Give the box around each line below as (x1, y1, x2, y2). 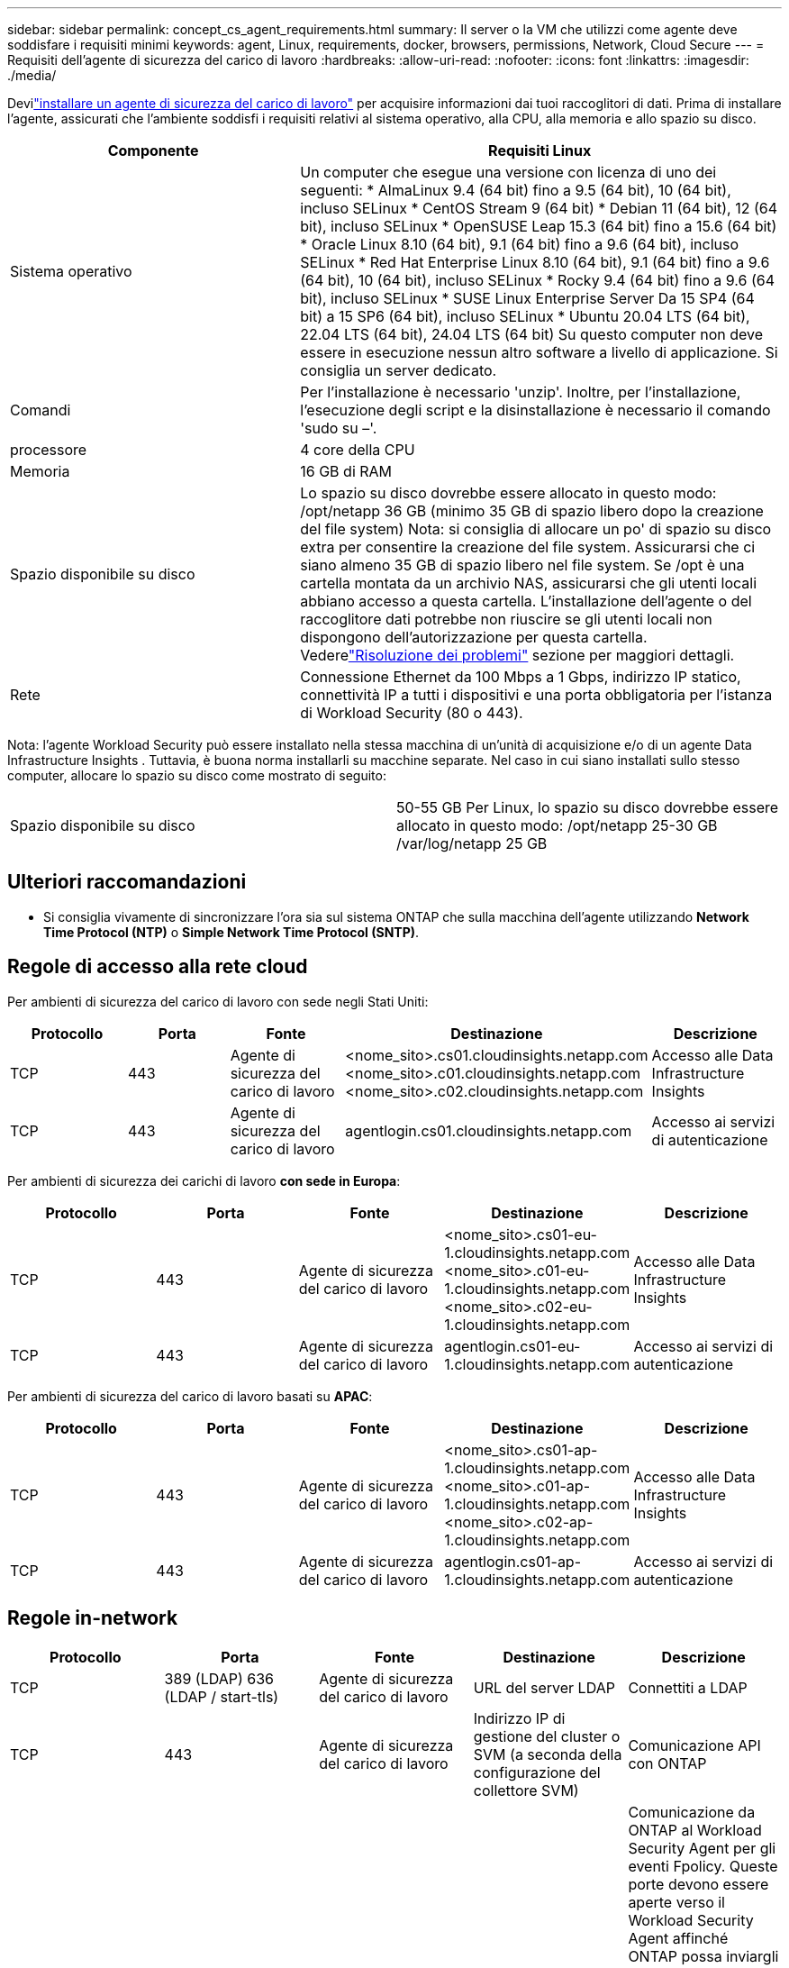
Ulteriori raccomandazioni (7, 870, 247, 894)
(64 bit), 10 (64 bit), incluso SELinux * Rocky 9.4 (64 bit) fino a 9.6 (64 (300, 271, 775, 289)
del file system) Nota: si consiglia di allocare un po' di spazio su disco (300, 520, 772, 538)
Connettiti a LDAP (628, 1678, 748, 1697)
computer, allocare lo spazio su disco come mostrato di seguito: (7, 768, 386, 783)
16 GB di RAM (300, 462, 393, 480)
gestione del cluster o (473, 1727, 621, 1745)
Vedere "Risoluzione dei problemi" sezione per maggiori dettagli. (300, 646, 735, 664)
